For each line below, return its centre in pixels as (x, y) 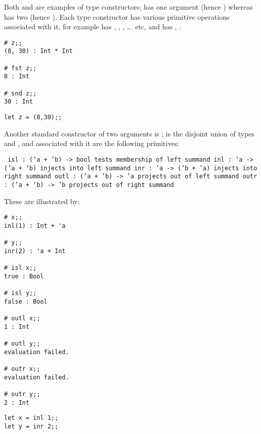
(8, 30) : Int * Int (39, 51)
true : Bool (24, 276)
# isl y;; (20, 293)
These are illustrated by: (42, 201)
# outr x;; (22, 369)
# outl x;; (22, 318)
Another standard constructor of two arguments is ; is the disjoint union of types (129, 133)
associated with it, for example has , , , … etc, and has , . (93, 27)
